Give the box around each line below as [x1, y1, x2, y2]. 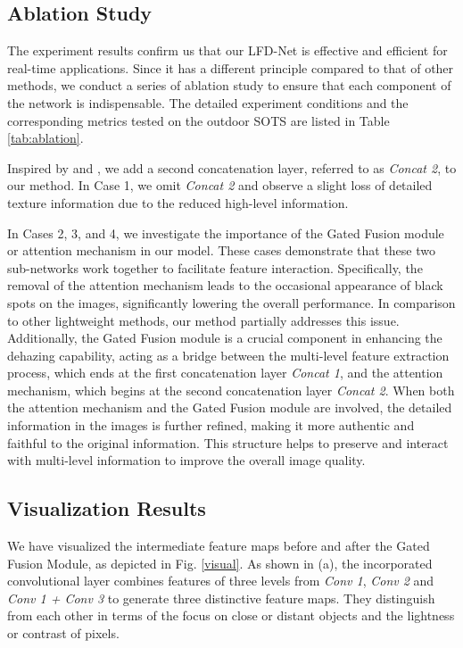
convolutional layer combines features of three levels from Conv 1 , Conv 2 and [7, 571, 434, 590]
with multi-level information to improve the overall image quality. [7, 451, 366, 469]
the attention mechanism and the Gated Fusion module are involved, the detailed [7, 398, 452, 417]
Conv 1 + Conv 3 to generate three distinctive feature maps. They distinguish [7, 588, 435, 607]
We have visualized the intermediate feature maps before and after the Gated [7, 536, 430, 555]
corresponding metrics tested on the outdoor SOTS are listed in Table [7, 111, 390, 129]
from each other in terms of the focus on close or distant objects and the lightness [7, 606, 455, 625]
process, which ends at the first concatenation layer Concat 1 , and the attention [7, 363, 443, 382]
